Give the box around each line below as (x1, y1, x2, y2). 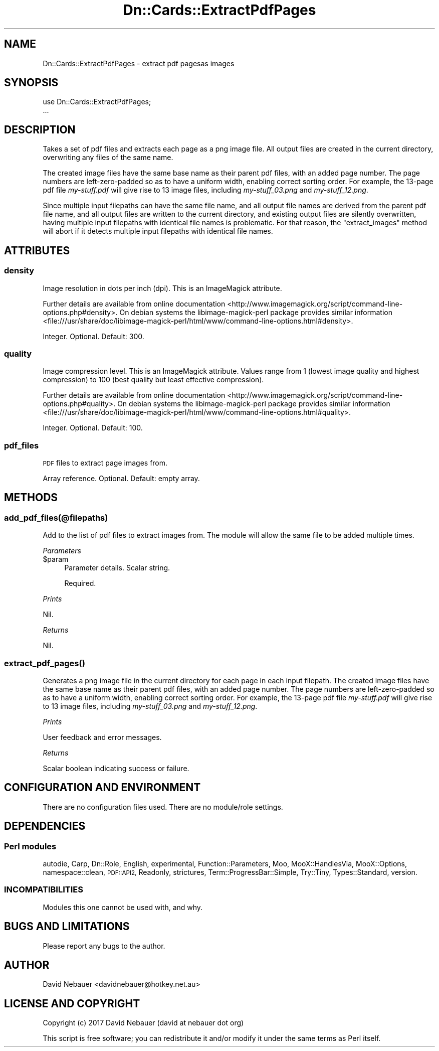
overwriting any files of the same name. (43, 153, 173, 162)
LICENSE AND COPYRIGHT (4, 997, 140, 1010)
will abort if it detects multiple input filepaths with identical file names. (43, 227, 273, 236)
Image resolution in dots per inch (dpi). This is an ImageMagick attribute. (43, 283, 282, 292)
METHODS (4, 491, 58, 504)
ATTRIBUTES (4, 244, 70, 257)
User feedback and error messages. (43, 732, 162, 741)
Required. (64, 579, 96, 588)
